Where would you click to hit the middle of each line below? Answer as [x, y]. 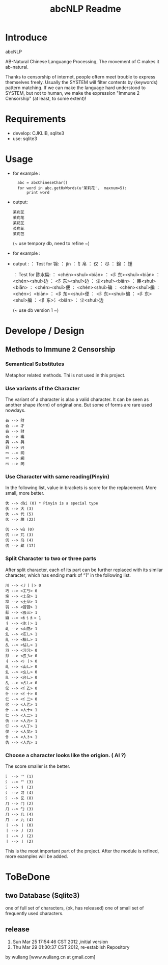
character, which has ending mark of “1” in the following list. [68, 575]
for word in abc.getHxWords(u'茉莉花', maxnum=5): [72, 188]
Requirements [36, 119]
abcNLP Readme [86, 9]
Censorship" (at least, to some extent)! [46, 98]
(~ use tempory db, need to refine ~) [51, 243]
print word [38, 192]
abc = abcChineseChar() [43, 182]
